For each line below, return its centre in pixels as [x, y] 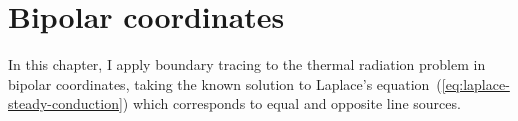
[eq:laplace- [475, 83]
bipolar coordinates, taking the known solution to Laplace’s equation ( [225, 83]
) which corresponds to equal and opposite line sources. [291, 103]
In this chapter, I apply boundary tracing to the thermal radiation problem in [247, 64]
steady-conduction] [65, 103]
